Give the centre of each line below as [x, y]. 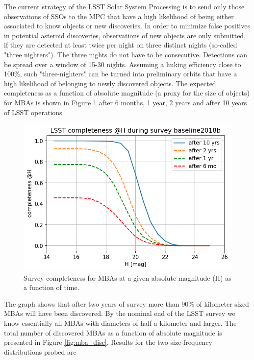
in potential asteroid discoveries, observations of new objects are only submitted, [125, 35]
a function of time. [51, 287]
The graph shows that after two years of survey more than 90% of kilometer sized [127, 303]
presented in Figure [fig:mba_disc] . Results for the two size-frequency [108, 342]
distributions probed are [40, 351]
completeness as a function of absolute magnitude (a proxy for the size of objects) [127, 93]
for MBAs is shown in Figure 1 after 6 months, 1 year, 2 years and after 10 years [126, 102]
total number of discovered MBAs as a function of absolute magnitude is [113, 332]
